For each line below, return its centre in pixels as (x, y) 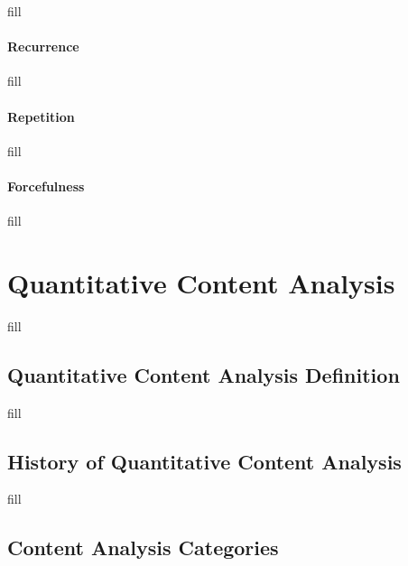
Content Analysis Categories (143, 547)
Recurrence (43, 46)
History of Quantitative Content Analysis (204, 461)
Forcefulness (46, 186)
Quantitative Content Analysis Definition (204, 374)
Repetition (41, 116)
